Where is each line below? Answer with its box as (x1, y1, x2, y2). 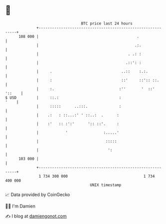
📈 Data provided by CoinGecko (5, 192, 70, 198)
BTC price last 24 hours (81, 21, 133, 26)
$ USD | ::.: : (5, 95, 122, 100)
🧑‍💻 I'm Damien (5, 203, 36, 209)
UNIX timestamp (90, 182, 122, 188)
